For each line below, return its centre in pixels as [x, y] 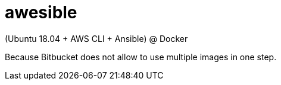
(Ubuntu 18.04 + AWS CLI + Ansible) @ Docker [96, 38]
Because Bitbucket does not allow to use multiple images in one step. [141, 57]
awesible [41, 12]
